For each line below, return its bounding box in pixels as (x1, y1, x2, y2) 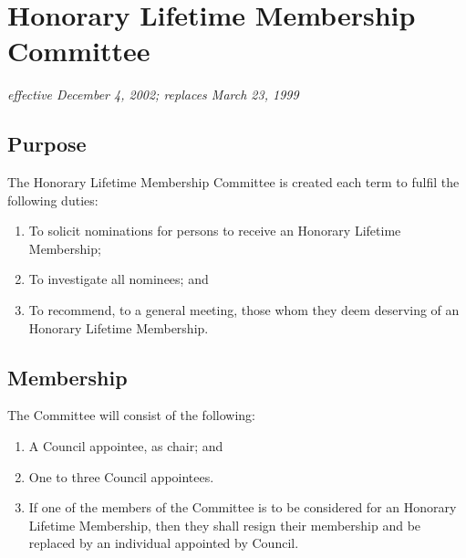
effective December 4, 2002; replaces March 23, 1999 (7, 85, 299, 104)
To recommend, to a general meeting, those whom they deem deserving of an (28, 300, 460, 320)
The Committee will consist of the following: (7, 405, 255, 425)
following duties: (7, 190, 98, 209)
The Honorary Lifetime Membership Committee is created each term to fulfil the (7, 173, 460, 192)
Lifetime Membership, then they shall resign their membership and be (28, 515, 421, 534)
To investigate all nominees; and (28, 269, 209, 289)
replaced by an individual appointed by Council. (28, 533, 299, 553)
